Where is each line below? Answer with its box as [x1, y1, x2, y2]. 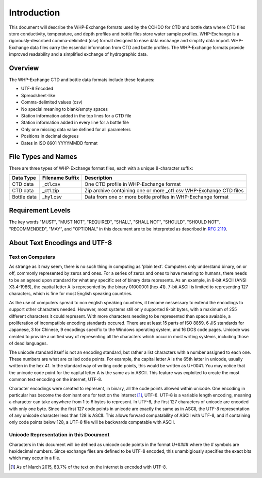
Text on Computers [9, 253, 55, 260]
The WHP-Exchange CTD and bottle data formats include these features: [9, 77, 155, 82]
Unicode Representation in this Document [9, 431, 110, 438]
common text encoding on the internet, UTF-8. [9, 377, 102, 382]
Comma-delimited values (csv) [21, 99, 82, 105]
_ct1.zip [42, 187, 59, 194]
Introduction [9, 7, 60, 18]
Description [84, 174, 113, 181]
